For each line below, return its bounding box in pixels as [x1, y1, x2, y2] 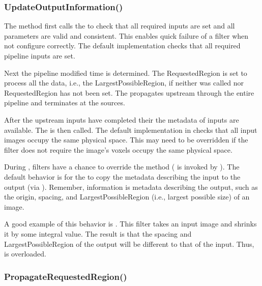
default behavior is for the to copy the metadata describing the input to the [4, 171, 241, 182]
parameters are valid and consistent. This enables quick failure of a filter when [4, 30, 249, 41]
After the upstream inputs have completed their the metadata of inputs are [4, 114, 239, 125]
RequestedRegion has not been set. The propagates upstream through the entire [4, 87, 254, 98]
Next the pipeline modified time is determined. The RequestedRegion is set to [4, 67, 247, 78]
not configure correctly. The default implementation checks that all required [4, 40, 241, 51]
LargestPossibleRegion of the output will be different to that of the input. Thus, [4, 238, 254, 249]
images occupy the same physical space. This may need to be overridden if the [4, 134, 248, 145]
